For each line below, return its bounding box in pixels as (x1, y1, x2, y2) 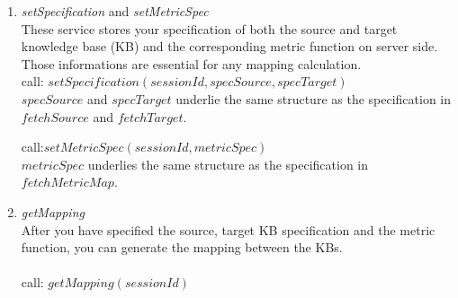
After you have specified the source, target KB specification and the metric (21, 220, 436, 239)
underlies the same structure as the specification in (87, 154, 369, 173)
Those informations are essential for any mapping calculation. (21, 54, 362, 73)
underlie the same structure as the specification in (175, 89, 452, 108)
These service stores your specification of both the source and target (21, 19, 398, 38)
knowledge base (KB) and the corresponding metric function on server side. (21, 37, 438, 56)
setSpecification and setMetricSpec (21, 2, 209, 20)
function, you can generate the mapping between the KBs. (21, 238, 343, 257)
